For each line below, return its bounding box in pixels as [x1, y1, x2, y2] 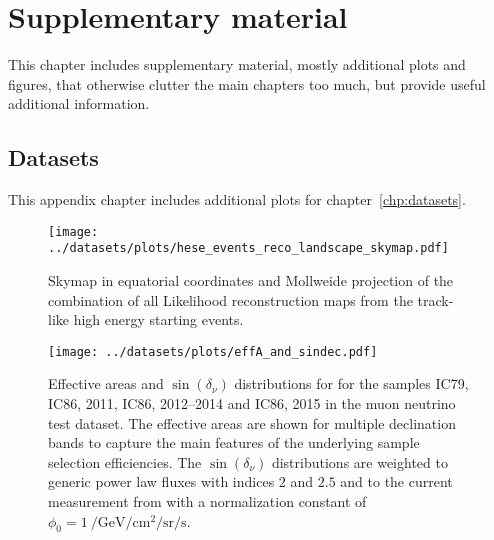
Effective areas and [48, 373, 164, 394]
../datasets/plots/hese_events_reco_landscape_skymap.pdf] [48, 241, 449, 256]
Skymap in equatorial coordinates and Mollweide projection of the [48, 270, 454, 291]
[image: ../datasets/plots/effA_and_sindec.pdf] [48, 344, 378, 359]
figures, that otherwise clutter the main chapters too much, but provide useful [8, 73, 486, 94]
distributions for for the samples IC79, [234, 373, 469, 394]
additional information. [8, 93, 150, 114]
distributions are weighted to [271, 451, 448, 472]
